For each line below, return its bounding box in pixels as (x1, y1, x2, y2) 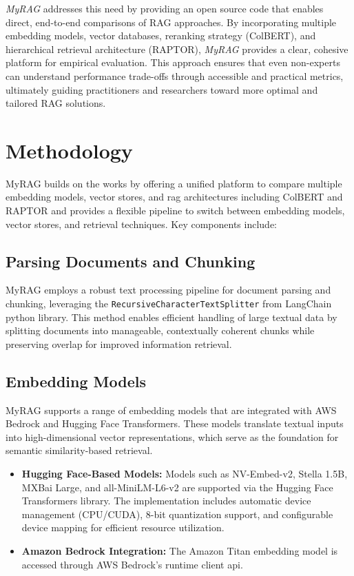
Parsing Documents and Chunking (6, 250, 256, 271)
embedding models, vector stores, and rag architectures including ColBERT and (6, 189, 343, 204)
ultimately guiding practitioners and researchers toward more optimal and (6, 82, 318, 96)
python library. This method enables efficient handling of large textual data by (6, 309, 337, 324)
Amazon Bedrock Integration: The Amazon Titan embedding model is (21, 544, 338, 558)
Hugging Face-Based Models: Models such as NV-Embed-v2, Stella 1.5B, (21, 466, 348, 481)
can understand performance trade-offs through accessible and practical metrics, (6, 68, 344, 83)
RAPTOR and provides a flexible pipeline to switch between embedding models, (6, 203, 345, 218)
